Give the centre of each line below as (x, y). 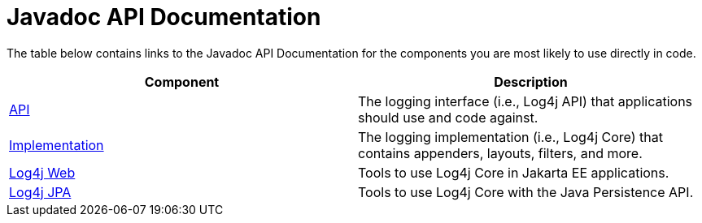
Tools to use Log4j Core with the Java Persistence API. (526, 192)
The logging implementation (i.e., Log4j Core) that (510, 137)
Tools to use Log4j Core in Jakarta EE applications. (514, 172)
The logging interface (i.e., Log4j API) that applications (525, 101)
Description (531, 81)
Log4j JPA (40, 192)
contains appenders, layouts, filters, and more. (500, 153)
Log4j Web (42, 172)
